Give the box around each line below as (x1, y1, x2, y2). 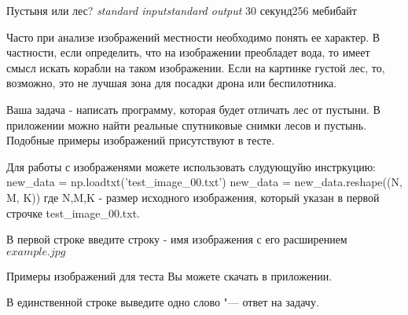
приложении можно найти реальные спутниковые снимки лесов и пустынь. (6, 116, 367, 133)
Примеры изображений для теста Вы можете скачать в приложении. (6, 267, 333, 284)
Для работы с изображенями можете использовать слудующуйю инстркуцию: (6, 158, 376, 174)
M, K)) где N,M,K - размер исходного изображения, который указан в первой (6, 189, 380, 205)
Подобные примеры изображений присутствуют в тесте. (6, 132, 275, 148)
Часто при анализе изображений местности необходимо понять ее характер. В (6, 28, 380, 45)
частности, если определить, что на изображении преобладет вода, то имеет (6, 44, 370, 60)
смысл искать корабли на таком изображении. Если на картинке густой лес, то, (6, 59, 385, 75)
